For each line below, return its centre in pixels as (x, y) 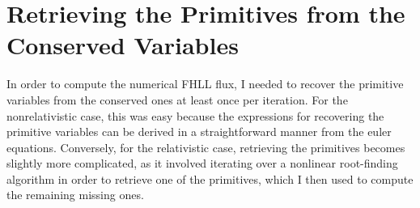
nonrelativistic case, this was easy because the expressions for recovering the (195, 115)
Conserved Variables (123, 45)
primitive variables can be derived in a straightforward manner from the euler (199, 132)
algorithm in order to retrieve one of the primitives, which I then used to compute (210, 178)
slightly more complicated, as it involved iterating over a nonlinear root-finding (202, 163)
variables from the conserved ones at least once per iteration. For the (177, 99)
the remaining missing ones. (75, 195)
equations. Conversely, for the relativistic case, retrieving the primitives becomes (206, 147)
